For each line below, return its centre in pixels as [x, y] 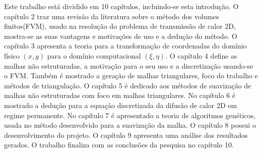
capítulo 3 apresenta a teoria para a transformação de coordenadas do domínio [125, 46]
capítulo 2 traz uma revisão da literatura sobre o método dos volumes [112, 16]
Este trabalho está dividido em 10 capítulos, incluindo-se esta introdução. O [121, 6]
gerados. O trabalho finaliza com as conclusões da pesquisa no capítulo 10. [119, 145]
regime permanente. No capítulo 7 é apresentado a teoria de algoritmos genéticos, [130, 115]
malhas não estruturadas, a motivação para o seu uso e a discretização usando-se [129, 65]
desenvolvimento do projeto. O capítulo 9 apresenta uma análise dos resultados [126, 135]
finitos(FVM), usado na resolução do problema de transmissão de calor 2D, [120, 26]
